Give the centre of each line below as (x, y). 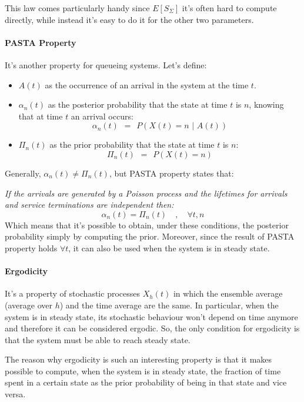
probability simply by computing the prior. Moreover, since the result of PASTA (150, 236)
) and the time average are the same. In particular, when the (169, 305)
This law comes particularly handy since (77, 8)
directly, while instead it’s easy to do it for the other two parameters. (129, 19)
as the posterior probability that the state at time (138, 104)
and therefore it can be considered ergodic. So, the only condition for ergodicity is (152, 328)
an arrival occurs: (102, 116)
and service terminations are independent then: (89, 205)
